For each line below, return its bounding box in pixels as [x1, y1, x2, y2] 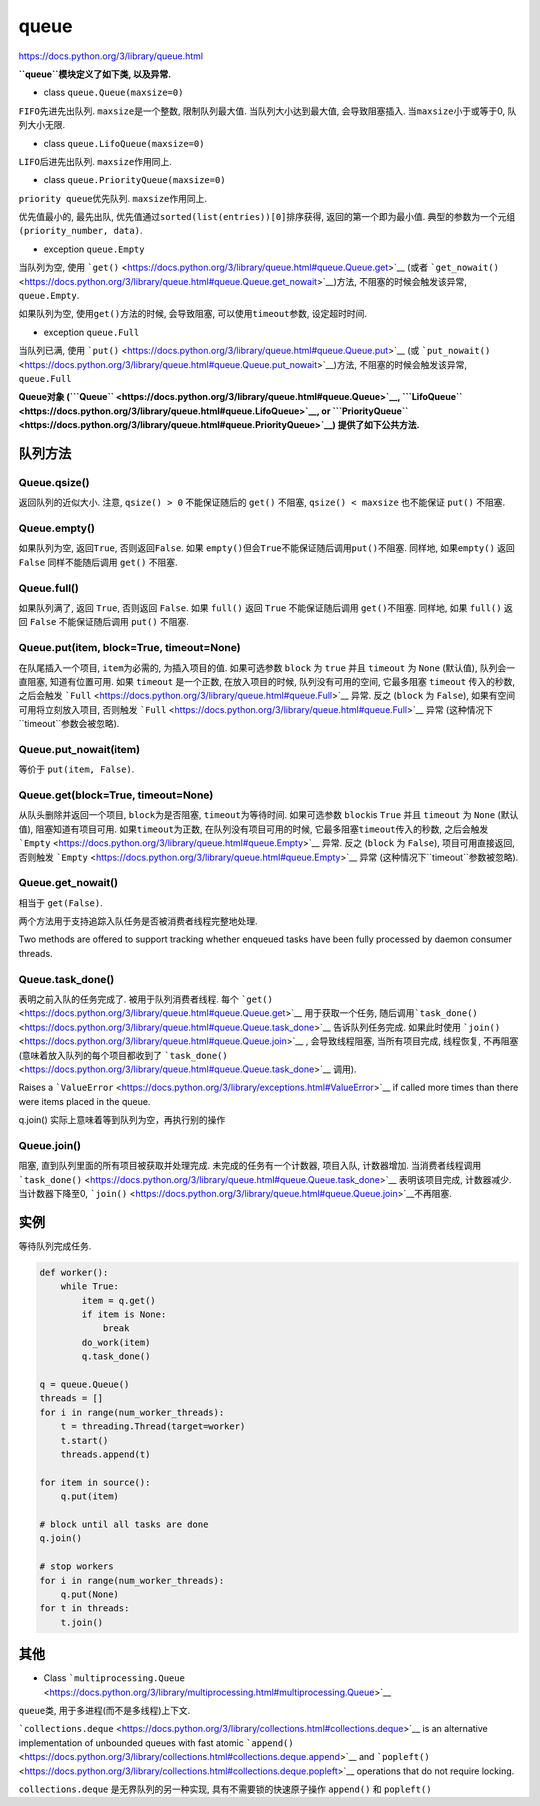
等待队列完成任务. [18, 1240, 92, 1252]
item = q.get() [81, 1295, 157, 1306]
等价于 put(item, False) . [18, 763, 135, 775]
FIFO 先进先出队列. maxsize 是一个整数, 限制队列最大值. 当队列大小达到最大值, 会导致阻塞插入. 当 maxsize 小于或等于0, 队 [18, 105, 517, 117]
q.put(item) [60, 1491, 120, 1502]
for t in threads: [39, 1603, 130, 1614]
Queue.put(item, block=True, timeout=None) [18, 641, 241, 655]
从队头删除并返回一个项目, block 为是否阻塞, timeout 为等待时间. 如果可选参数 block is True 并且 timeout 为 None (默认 [18, 809, 519, 821]
